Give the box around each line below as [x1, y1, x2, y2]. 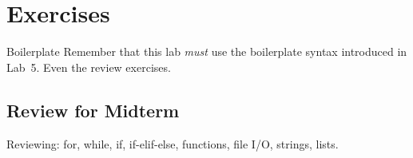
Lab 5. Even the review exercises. [6, 58, 171, 75]
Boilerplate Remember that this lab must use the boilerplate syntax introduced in [6, 43, 407, 60]
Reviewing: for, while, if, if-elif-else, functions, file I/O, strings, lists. [6, 135, 339, 152]
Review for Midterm [6, 97, 180, 122]
